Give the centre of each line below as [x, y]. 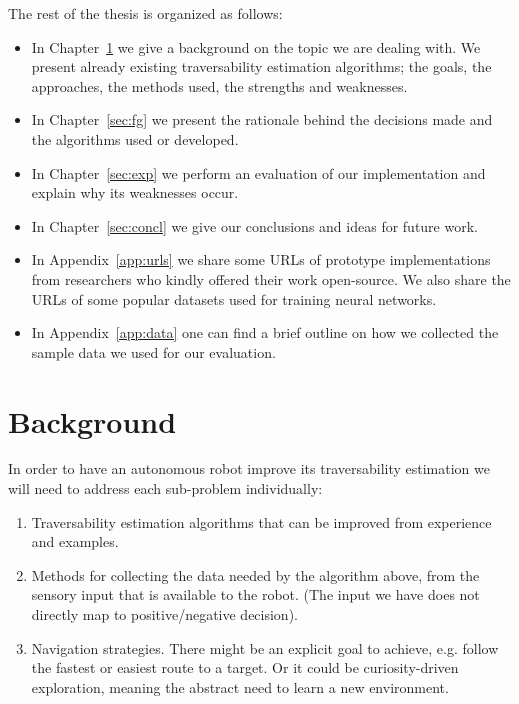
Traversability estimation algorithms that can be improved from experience [261, 521]
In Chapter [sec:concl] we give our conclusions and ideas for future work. [254, 225]
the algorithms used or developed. [135, 138]
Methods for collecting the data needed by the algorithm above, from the [255, 574]
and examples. [75, 541]
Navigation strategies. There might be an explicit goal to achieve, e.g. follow [265, 647]
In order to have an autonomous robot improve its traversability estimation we [249, 468]
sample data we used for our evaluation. [153, 351]
